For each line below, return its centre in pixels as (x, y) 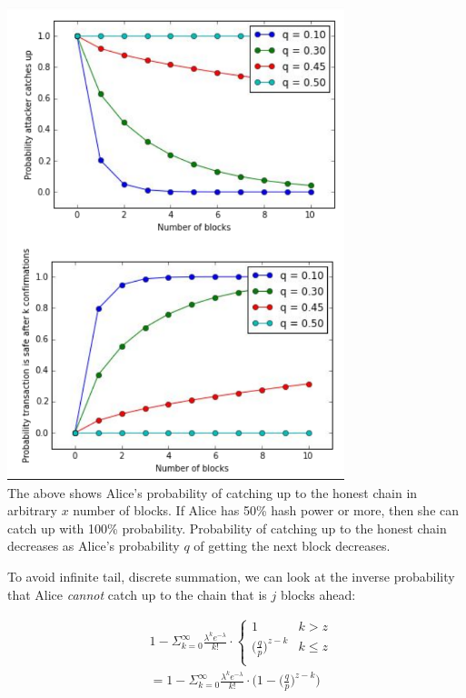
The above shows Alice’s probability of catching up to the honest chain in (213, 492)
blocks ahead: (318, 594)
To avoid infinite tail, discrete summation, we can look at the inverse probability (231, 576)
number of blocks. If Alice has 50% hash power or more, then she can (266, 510)
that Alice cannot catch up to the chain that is (137, 594)
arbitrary (32, 510)
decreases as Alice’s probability (94, 546)
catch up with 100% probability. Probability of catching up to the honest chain (227, 528)
